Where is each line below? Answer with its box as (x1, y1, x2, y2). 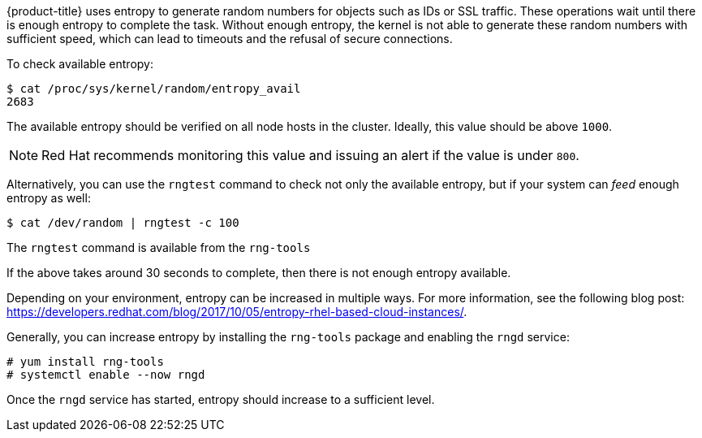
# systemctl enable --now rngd (6, 368, 205, 381)
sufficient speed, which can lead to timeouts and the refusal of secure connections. (6, 32, 453, 46)
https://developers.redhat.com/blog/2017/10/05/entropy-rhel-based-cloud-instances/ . (6, 305, 467, 319)
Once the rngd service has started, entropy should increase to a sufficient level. (6, 392, 435, 406)
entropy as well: (6, 191, 91, 205)
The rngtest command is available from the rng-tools (6, 241, 311, 254)
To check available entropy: (6, 57, 154, 71)
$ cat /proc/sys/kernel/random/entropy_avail (6, 82, 301, 95)
